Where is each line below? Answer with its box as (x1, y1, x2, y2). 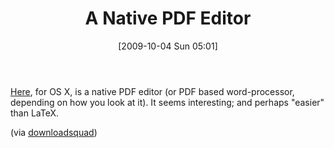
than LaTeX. (10, 107, 60, 119)
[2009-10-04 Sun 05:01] (118, 40, 218, 52)
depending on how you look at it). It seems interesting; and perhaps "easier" (10, 96, 325, 108)
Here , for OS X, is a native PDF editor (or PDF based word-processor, (10, 85, 295, 97)
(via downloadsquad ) (10, 126, 98, 138)
